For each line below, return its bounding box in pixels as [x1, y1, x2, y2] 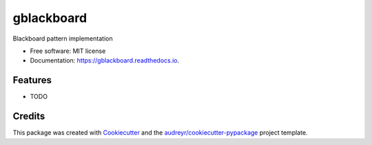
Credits [12, 111, 45, 122]
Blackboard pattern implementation [12, 34, 113, 43]
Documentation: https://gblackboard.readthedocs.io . [30, 56, 180, 65]
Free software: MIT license [30, 47, 106, 55]
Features [12, 74, 52, 86]
